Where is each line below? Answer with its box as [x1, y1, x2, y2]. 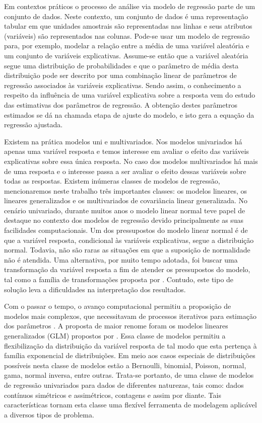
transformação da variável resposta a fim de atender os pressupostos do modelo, [4, 264, 250, 275]
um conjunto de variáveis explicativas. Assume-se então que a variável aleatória [4, 50, 248, 60]
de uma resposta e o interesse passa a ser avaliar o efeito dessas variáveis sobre [4, 165, 246, 176]
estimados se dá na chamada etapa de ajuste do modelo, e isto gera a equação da [4, 109, 254, 120]
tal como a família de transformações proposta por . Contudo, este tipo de [4, 274, 234, 285]
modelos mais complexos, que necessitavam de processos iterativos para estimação [4, 310, 256, 321]
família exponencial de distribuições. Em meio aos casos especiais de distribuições [4, 350, 255, 361]
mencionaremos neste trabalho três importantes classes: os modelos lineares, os [4, 185, 247, 196]
